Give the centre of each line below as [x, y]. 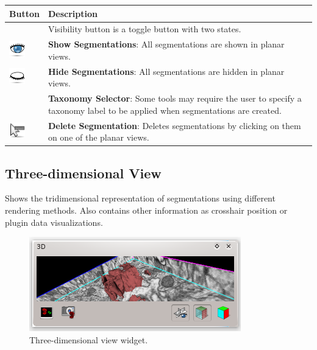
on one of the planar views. [98, 137]
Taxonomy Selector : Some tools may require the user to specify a [175, 98]
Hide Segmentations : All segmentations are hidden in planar [166, 71]
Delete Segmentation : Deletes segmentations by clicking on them [174, 125]
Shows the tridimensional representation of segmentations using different [140, 198]
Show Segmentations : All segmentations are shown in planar [166, 44]
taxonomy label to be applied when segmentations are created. [165, 110]
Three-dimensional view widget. [89, 339]
